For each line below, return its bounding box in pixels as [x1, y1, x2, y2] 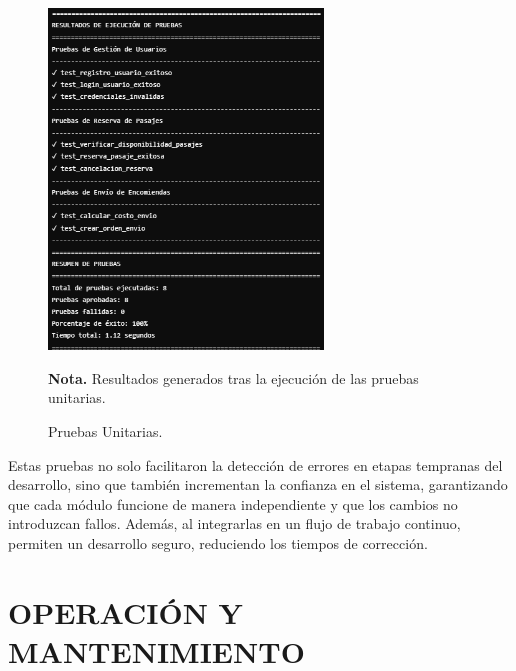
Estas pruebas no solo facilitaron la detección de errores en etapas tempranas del [8, 454, 503, 475]
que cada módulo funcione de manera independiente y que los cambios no [8, 493, 458, 514]
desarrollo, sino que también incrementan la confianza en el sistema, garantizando [8, 474, 508, 495]
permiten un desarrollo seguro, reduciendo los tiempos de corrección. [8, 532, 428, 553]
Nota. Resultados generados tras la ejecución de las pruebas [48, 367, 419, 388]
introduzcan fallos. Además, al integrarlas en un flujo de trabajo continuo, [8, 513, 461, 534]
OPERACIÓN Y [8, 591, 243, 632]
